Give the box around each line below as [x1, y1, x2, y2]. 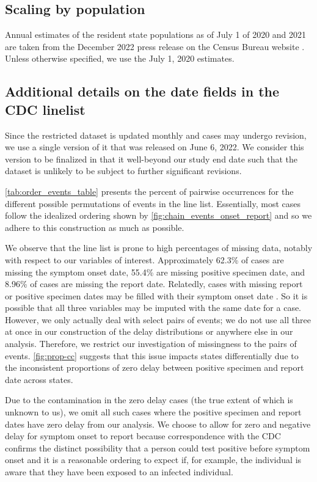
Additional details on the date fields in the [5, 82, 280, 101]
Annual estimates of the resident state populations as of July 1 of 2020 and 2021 [5, 28, 307, 41]
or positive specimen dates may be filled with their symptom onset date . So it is [5, 289, 308, 302]
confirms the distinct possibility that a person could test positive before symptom [5, 441, 310, 454]
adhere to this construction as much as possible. [5, 221, 184, 233]
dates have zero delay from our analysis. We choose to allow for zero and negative [5, 417, 311, 430]
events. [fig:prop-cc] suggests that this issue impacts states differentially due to [5, 349, 299, 362]
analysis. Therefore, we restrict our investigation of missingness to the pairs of [5, 337, 297, 350]
